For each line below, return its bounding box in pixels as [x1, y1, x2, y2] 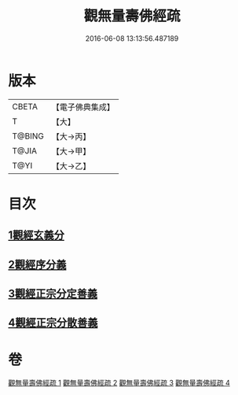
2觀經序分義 [8, 257, 67, 271]
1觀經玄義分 [8, 229, 65, 242]
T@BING [12, 131, 45, 142]
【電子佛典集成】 [51, 102, 115, 113]
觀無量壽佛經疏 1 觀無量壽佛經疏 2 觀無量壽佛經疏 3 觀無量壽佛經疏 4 [8, 378, 230, 388]
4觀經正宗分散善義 [8, 316, 98, 330]
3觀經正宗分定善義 [8, 287, 98, 301]
